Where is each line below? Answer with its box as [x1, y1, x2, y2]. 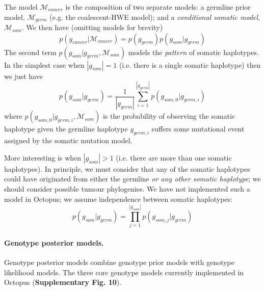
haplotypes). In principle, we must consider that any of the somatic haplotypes [4, 163, 250, 174]
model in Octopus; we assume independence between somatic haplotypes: [4, 193, 232, 204]
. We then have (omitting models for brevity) [21, 22, 163, 33]
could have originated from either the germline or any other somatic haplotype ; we [4, 173, 261, 184]
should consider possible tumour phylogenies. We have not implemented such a [4, 183, 250, 194]
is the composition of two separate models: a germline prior [65, 2, 251, 12]
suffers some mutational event [151, 123, 245, 134]
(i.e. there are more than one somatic [116, 152, 232, 163]
